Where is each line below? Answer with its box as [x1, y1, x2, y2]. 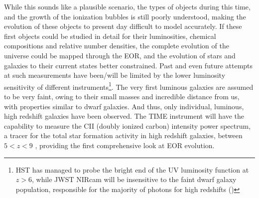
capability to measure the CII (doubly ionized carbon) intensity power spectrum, [4, 120, 251, 131]
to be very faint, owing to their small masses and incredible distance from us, [4, 91, 240, 101]
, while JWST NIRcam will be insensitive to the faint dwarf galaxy [31, 174, 237, 185]
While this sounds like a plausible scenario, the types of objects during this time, [4, 1, 251, 11]
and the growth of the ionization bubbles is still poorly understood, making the [4, 11, 246, 21]
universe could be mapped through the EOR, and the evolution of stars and [4, 50, 236, 60]
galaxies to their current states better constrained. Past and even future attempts [4, 60, 253, 70]
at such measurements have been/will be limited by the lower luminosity [4, 70, 226, 80]
